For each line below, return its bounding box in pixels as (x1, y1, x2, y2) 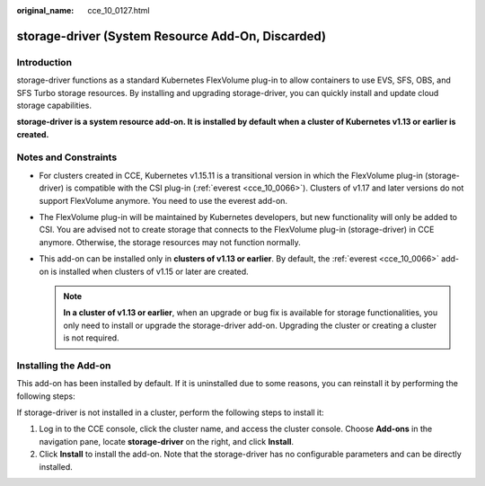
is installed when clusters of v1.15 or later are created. (50, 266, 249, 277)
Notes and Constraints (16, 151, 118, 163)
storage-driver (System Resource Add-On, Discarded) (16, 28, 327, 44)
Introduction (16, 56, 72, 68)
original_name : (16, 5, 75, 15)
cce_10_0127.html (87, 5, 150, 15)
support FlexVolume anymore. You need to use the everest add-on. (39, 195, 287, 206)
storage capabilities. (16, 100, 92, 110)
